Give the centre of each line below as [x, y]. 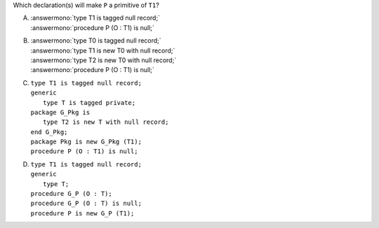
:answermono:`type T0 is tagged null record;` [96, 41]
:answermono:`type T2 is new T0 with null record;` [104, 60]
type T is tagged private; [89, 102]
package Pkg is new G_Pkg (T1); [86, 142]
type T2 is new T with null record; [106, 122]
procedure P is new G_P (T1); [82, 213]
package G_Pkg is [60, 112]
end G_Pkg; [49, 132]
